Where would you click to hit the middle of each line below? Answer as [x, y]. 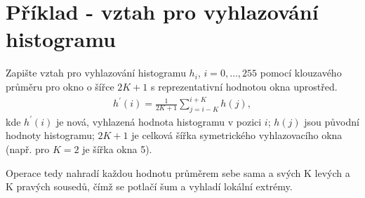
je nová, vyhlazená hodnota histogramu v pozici [159, 121]
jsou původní [332, 121]
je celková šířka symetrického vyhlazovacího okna [237, 135]
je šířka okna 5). [117, 149]
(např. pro [28, 149]
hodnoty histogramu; [50, 135]
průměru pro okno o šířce [60, 86]
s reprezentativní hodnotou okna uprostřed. [244, 86]
